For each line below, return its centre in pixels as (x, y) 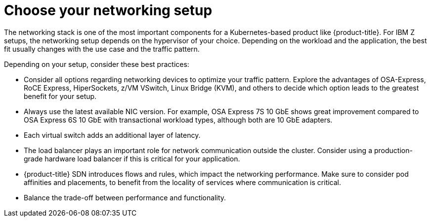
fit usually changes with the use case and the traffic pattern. (102, 49)
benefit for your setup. (60, 96)
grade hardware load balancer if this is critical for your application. (132, 158)
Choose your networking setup (108, 10)
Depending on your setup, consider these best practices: (97, 64)
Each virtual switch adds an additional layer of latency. (112, 135)
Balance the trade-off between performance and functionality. (125, 197)
